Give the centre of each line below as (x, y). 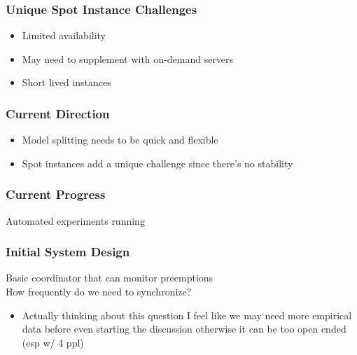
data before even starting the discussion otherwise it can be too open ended (184, 329)
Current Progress (56, 194)
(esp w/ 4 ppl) (53, 342)
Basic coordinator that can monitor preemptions (110, 278)
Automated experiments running (75, 220)
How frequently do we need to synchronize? (99, 292)
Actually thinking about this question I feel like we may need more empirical (187, 315)
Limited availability (64, 35)
